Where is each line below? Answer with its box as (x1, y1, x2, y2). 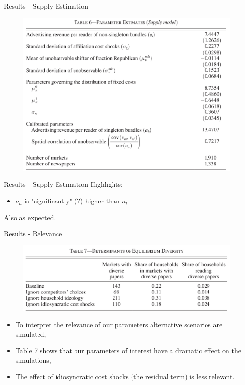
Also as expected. (4, 212, 56, 222)
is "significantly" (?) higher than (24, 196, 120, 206)
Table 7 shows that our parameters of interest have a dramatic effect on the (15, 345, 242, 355)
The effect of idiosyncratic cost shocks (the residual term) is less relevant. (15, 371, 235, 381)
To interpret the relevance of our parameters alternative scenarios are (15, 319, 223, 330)
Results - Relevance (4, 228, 62, 238)
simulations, (15, 355, 51, 365)
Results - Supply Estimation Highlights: (4, 179, 123, 189)
